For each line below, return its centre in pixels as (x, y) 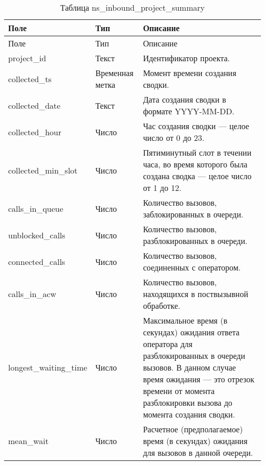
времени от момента (179, 391)
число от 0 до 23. (174, 138)
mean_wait (29, 441)
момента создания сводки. (189, 414)
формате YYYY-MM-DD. (189, 111)
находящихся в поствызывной (195, 294)
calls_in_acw (32, 294)
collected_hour (35, 132)
